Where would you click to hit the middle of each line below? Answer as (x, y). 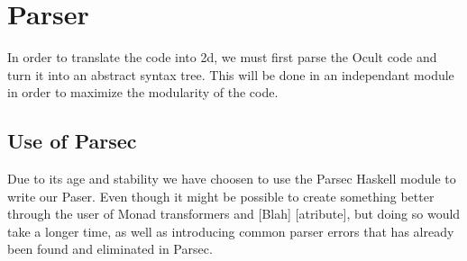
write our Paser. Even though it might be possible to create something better (221, 196)
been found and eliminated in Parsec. (110, 249)
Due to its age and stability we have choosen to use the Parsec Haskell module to (232, 179)
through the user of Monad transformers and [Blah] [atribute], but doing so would (234, 214)
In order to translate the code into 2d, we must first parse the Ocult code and (222, 57)
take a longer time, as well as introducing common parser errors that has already (231, 231)
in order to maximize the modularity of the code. (143, 92)
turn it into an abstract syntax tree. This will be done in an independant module (231, 74)
